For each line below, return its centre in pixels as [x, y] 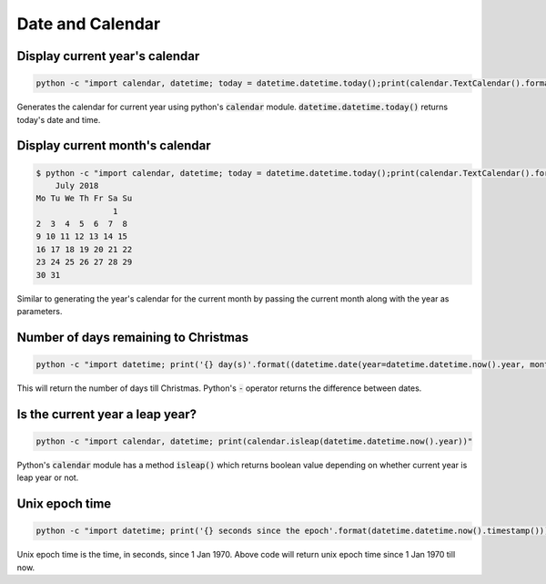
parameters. [40, 312]
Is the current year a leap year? [107, 414]
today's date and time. [59, 119]
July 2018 [77, 185]
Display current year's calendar [108, 56]
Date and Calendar [89, 24]
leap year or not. [48, 477]
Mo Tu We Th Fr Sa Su [84, 199]
